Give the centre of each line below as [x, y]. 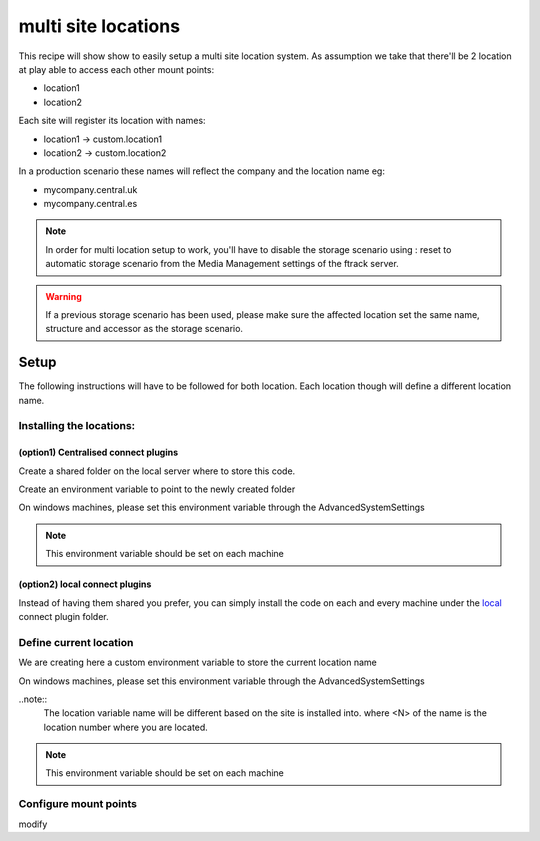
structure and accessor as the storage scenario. [144, 329]
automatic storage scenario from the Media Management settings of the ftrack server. [222, 264]
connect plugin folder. [63, 616]
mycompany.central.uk [90, 189]
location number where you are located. [126, 727]
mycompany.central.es [90, 204]
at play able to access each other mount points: [116, 69]
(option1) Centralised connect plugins [98, 452]
